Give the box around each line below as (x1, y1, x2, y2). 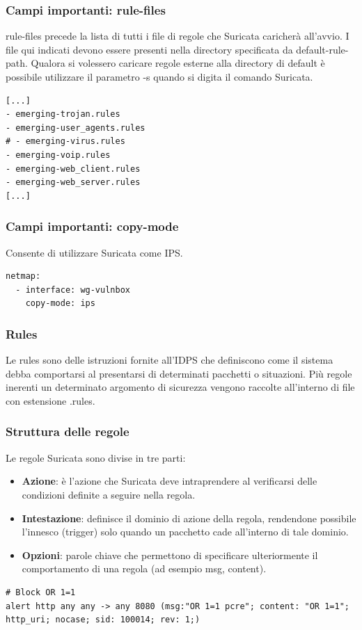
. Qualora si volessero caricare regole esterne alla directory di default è (25, 56, 325, 70)
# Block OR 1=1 (6, 587, 76, 597)
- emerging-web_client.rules (6, 163, 141, 174)
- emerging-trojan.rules (6, 109, 120, 120)
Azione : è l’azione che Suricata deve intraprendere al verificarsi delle (22, 474, 317, 488)
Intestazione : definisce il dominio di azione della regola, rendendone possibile (22, 510, 356, 525)
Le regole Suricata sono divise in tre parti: (6, 450, 186, 465)
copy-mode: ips (25, 298, 95, 309)
